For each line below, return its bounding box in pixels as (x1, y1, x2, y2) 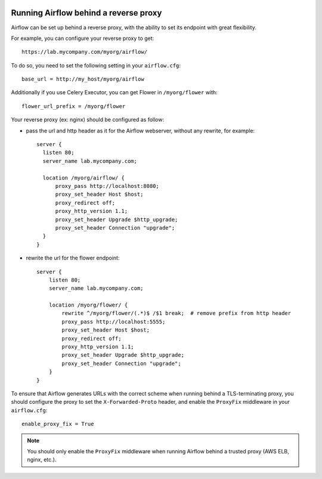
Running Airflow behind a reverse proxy (11, 8, 162, 18)
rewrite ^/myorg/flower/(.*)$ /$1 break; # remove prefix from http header (61, 310, 292, 317)
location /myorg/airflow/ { (42, 174, 125, 181)
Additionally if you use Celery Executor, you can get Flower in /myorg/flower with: (11, 89, 218, 96)
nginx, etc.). (27, 456, 57, 463)
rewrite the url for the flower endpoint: (26, 254, 120, 262)
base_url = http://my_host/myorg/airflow (21, 76, 144, 83)
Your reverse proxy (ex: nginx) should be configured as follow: (11, 116, 164, 123)
